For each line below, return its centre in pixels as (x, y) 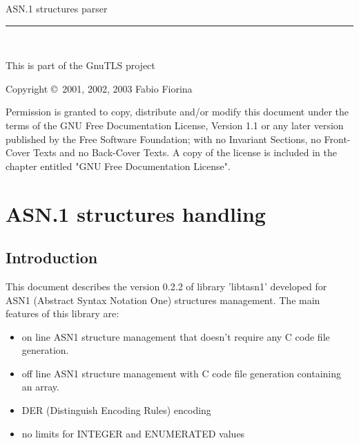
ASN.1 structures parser (57, 8)
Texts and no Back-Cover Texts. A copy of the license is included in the (185, 152)
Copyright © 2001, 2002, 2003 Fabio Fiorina (99, 88)
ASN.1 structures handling (136, 213)
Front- (337, 139)
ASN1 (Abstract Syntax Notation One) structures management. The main (163, 300)
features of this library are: (62, 313)
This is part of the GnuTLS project (80, 65)
